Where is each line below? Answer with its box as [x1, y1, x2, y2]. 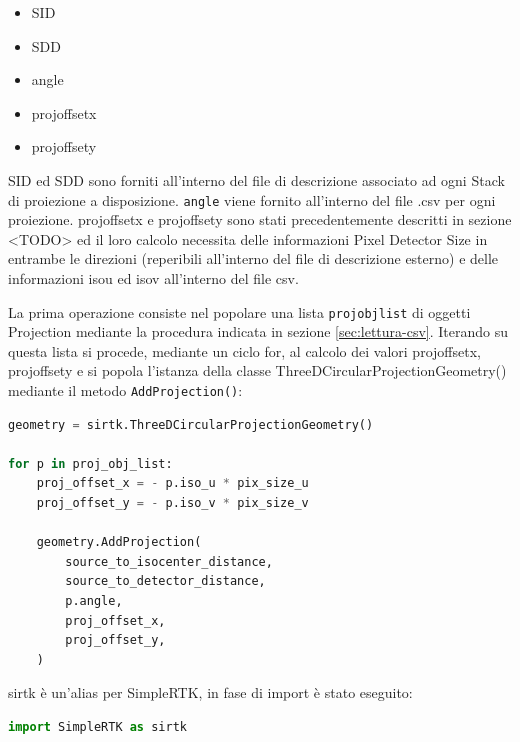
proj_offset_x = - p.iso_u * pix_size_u [36, 476, 309, 491]
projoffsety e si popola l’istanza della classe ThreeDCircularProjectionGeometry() [8, 360, 507, 381]
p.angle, [65, 594, 123, 609]
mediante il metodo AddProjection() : [8, 380, 243, 401]
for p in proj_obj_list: [8, 456, 173, 471]
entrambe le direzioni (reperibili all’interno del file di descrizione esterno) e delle [8, 248, 499, 269]
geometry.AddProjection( [36, 535, 202, 550]
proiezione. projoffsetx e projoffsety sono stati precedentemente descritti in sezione [8, 209, 512, 230]
